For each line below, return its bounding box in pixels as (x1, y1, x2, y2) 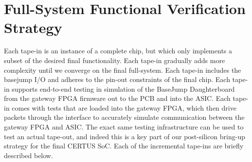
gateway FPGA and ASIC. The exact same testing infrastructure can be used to (4, 122, 244, 132)
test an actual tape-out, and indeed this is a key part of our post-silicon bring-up (4, 131, 245, 141)
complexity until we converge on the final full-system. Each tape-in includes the (4, 65, 241, 75)
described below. (4, 150, 53, 160)
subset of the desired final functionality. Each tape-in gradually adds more (4, 55, 225, 65)
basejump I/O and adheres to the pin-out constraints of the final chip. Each (4, 74, 230, 84)
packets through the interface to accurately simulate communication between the (4, 112, 245, 122)
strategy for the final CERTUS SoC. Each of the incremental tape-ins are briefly (4, 141, 244, 151)
